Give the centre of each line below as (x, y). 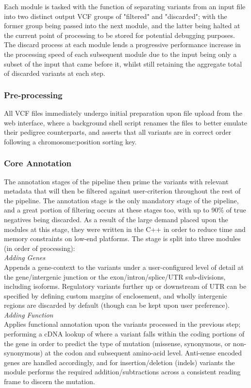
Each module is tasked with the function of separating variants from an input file (125, 6)
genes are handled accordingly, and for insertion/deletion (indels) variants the (119, 362)
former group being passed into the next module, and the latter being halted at (122, 26)
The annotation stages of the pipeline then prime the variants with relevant (116, 181)
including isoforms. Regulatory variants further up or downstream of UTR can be (125, 286)
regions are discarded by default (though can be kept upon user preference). (117, 305)
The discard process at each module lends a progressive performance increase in (123, 44)
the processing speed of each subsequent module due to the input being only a (120, 54)
